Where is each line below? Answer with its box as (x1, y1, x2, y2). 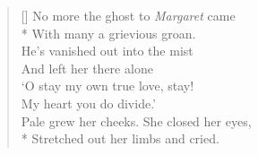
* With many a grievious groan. (21, 23, 196, 42)
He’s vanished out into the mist (21, 41, 193, 60)
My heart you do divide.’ (21, 93, 156, 112)
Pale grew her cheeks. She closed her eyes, (21, 111, 252, 130)
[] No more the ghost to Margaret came (21, 6, 236, 24)
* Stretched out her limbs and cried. (21, 129, 219, 148)
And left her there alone (21, 58, 153, 77)
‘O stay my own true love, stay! (21, 76, 194, 95)
